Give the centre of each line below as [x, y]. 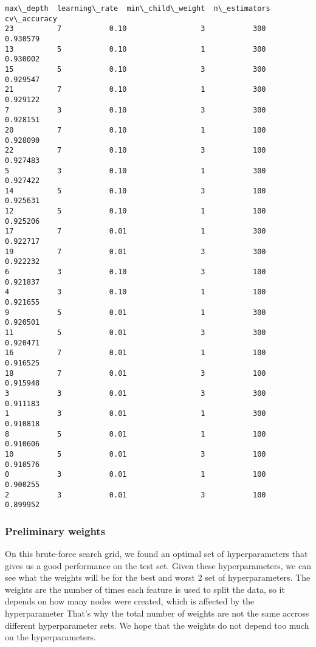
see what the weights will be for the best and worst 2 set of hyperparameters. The [158, 577]
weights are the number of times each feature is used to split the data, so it [145, 589]
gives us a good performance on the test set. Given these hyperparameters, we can [158, 565]
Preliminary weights [55, 531]
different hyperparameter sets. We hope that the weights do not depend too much [157, 625]
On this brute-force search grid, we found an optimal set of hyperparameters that [156, 554]
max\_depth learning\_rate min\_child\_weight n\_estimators [138, 9]
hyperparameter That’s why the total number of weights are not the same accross [157, 613]
